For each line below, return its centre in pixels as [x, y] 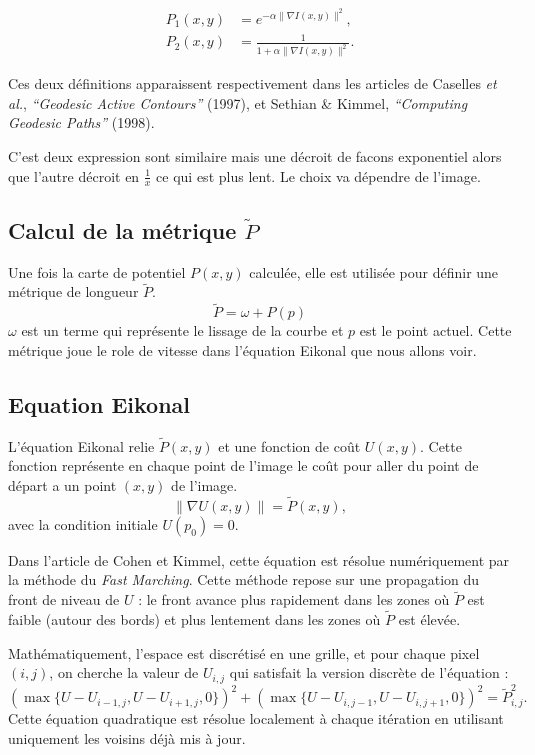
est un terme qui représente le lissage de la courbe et [182, 330]
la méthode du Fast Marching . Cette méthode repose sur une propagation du [244, 579]
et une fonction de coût [289, 445]
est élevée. [429, 619]
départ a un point [62, 484]
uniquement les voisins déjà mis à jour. [127, 737]
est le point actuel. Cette [435, 330]
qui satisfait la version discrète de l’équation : [369, 672]
